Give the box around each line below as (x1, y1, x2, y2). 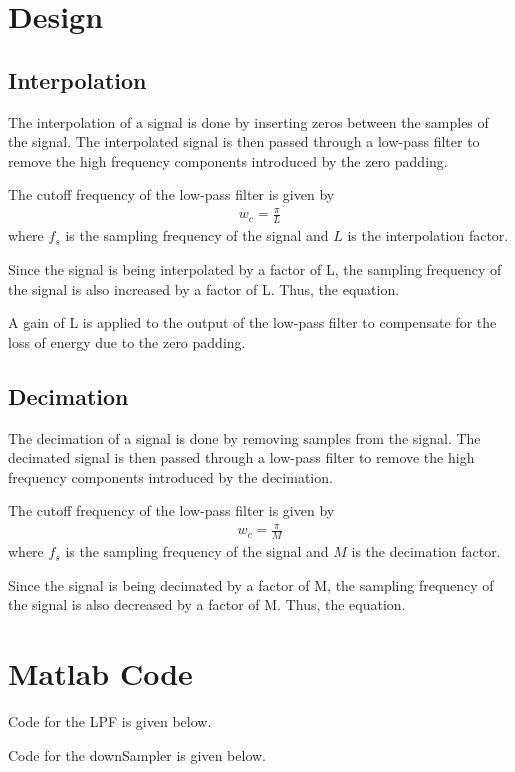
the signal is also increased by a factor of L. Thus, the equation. (8, 278, 400, 299)
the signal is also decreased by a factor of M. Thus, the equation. (8, 594, 406, 615)
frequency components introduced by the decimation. (8, 466, 333, 487)
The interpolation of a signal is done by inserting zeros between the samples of (8, 111, 489, 132)
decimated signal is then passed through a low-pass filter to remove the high (8, 447, 475, 468)
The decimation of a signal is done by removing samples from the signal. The (8, 427, 481, 448)
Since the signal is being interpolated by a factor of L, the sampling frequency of (8, 258, 502, 279)
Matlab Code (8, 653, 193, 694)
